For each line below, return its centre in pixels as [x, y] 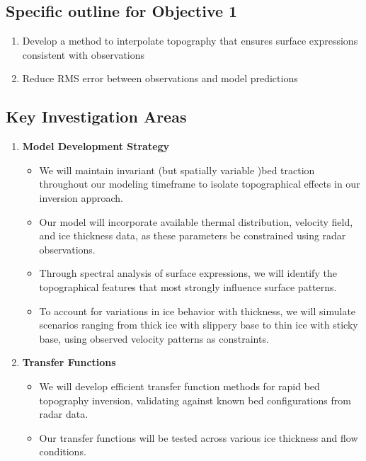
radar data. [64, 414]
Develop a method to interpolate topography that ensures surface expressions [190, 41]
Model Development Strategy [96, 146]
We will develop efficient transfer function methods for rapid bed [179, 386]
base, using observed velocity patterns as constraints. [154, 338]
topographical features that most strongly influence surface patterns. [188, 286]
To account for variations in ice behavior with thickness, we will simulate [198, 311]
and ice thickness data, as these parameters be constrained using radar [193, 235]
